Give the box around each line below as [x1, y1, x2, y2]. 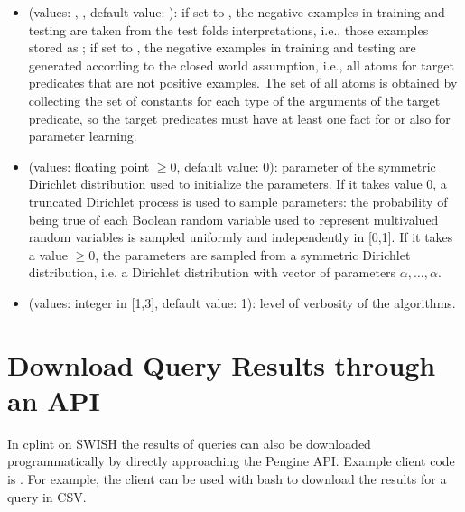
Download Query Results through [7, 346, 436, 383]
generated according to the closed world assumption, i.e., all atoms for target [28, 55, 454, 74]
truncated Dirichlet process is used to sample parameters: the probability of [28, 191, 448, 210]
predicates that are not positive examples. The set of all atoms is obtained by [28, 73, 458, 92]
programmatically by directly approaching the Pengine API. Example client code [7, 451, 455, 470]
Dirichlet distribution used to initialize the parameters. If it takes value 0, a [28, 174, 447, 193]
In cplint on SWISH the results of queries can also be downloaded [7, 433, 371, 452]
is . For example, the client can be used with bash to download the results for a [7, 470, 447, 488]
